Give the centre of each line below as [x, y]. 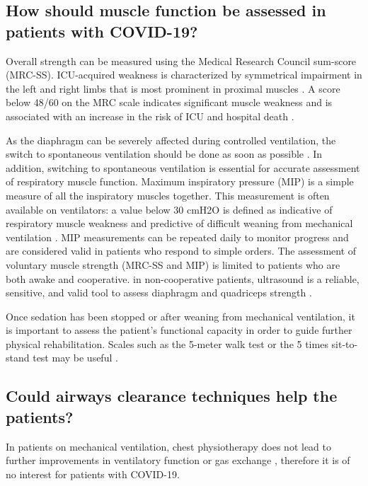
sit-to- [345, 343]
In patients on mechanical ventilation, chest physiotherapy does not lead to [169, 446]
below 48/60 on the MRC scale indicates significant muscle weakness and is [169, 102]
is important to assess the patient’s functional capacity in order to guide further [179, 330]
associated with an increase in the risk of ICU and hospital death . [150, 116]
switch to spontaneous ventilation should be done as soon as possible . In [164, 154]
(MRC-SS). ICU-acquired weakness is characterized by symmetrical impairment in [184, 75]
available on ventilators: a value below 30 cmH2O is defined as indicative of [169, 209]
